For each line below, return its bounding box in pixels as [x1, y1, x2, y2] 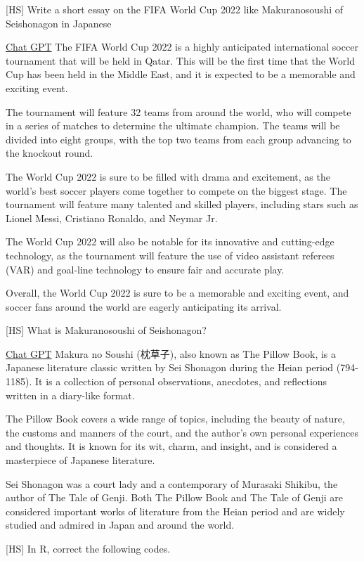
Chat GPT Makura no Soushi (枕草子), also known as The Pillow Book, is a [6, 346, 337, 361]
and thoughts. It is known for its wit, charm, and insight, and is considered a [6, 439, 337, 453]
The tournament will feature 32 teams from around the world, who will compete [6, 104, 351, 119]
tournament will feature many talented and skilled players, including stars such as [6, 197, 358, 212]
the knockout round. [6, 146, 93, 160]
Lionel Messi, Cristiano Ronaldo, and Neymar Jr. [6, 210, 218, 225]
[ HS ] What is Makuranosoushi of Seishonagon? [6, 323, 207, 337]
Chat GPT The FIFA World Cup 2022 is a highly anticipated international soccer [6, 39, 358, 54]
